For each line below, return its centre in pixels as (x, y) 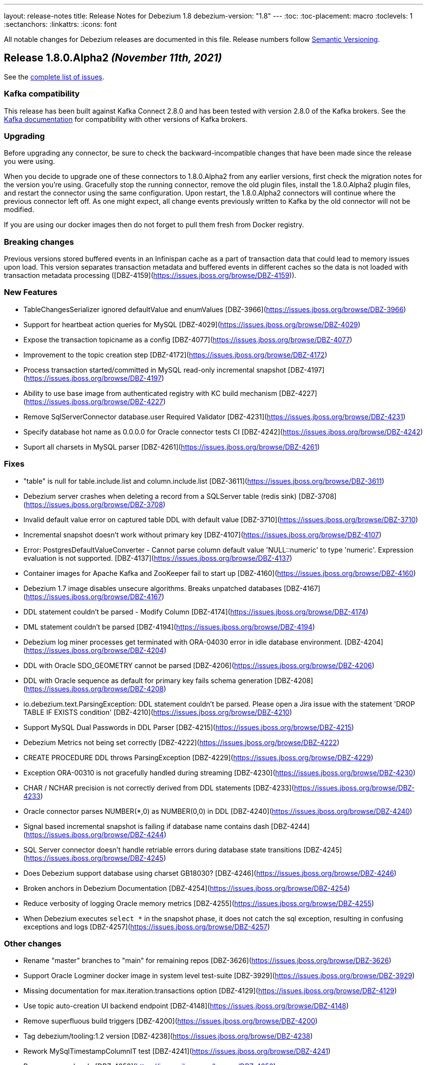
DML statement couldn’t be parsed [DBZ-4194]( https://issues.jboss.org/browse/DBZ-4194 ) (169, 627)
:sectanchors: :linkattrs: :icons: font (60, 24)
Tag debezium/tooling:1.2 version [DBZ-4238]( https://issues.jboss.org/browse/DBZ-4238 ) (168, 1036)
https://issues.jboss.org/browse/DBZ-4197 (94, 378)
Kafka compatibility (42, 94)
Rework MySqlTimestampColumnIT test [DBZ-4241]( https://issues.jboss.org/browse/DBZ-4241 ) (177, 1051)
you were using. (29, 161)
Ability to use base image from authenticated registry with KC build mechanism (150, 393)
